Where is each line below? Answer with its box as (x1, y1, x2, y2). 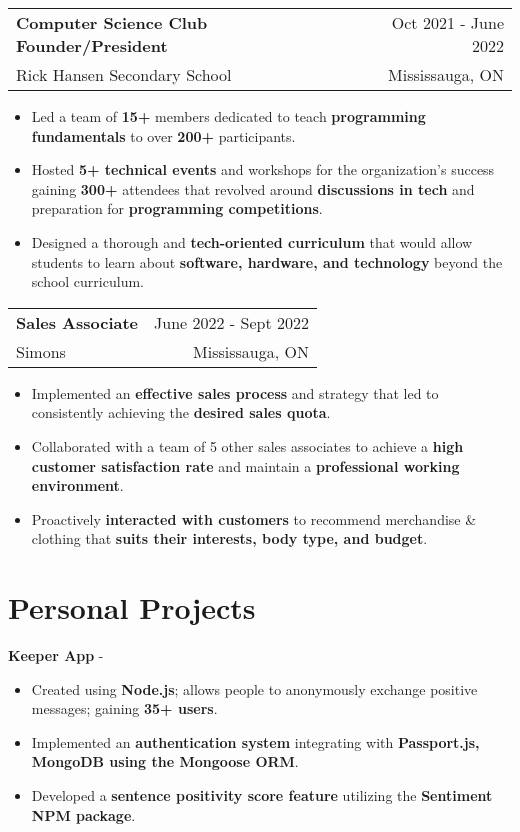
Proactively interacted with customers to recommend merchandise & (31, 508, 477, 529)
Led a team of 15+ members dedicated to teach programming (31, 106, 426, 126)
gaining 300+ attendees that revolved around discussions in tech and (31, 178, 475, 199)
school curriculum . (31, 271, 144, 292)
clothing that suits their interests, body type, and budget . (31, 528, 428, 549)
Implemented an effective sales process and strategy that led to (31, 382, 439, 403)
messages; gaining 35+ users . (31, 698, 218, 719)
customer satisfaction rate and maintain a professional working (31, 455, 460, 476)
